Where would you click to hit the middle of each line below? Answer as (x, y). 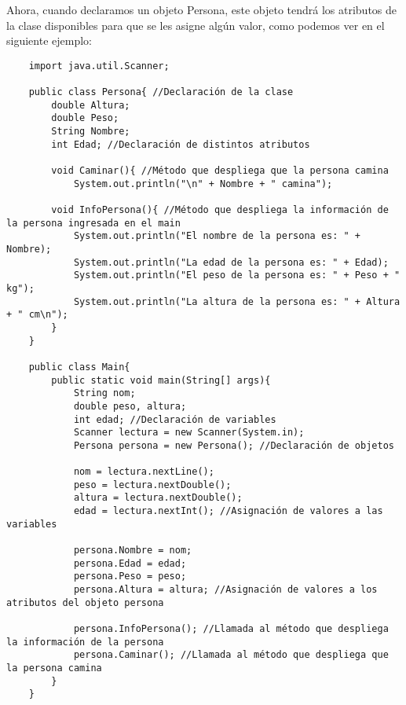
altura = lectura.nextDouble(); (158, 498)
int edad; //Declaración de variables (175, 419)
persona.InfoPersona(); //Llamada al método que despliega (231, 629)
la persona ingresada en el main (93, 223)
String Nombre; (91, 132)
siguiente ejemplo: (49, 40)
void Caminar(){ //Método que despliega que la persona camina (220, 171)
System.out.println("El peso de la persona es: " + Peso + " (237, 275)
